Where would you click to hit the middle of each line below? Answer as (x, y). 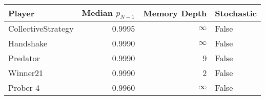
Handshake (28, 43)
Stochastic (236, 13)
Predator (24, 58)
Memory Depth (175, 13)
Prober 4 (24, 88)
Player (22, 13)
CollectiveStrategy (41, 29)
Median (97, 12)
